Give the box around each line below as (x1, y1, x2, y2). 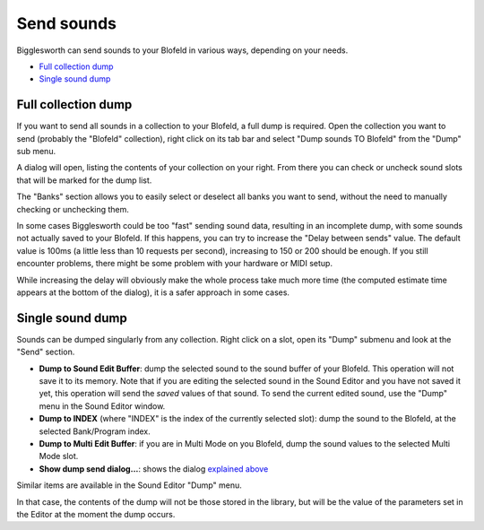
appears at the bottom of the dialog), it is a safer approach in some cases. (16, 287, 290, 298)
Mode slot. (39, 451, 79, 462)
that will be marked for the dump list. (16, 175, 152, 186)
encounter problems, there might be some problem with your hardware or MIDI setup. (16, 258, 333, 269)
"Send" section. (16, 346, 75, 358)
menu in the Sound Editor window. (39, 400, 166, 412)
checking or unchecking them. (16, 204, 130, 214)
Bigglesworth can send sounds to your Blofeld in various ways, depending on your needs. (16, 45, 349, 56)
